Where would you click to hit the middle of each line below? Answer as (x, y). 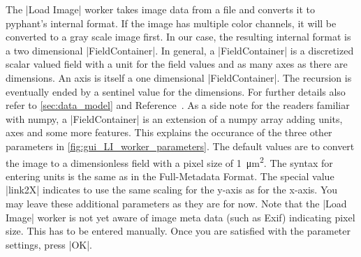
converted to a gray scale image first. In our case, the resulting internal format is (178, 37)
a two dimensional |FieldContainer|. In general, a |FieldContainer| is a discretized (180, 50)
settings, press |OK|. (49, 244)
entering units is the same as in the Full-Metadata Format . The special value (170, 176)
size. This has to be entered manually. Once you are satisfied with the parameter (178, 231)
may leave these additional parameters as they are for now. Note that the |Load (176, 203)
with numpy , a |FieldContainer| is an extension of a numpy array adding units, (174, 118)
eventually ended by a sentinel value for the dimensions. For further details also (176, 91)
